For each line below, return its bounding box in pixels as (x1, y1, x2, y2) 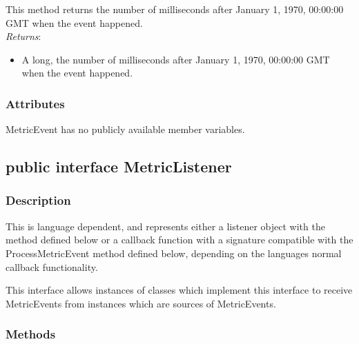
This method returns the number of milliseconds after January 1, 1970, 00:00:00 (6, 2, 344, 16)
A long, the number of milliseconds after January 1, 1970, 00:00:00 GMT (21, 52, 330, 66)
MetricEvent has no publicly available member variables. (6, 122, 245, 136)
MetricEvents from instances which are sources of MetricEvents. (6, 296, 276, 310)
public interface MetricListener (6, 156, 232, 177)
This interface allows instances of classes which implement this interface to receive (6, 283, 353, 297)
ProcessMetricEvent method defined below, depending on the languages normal (6, 245, 342, 260)
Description (6, 192, 71, 209)
